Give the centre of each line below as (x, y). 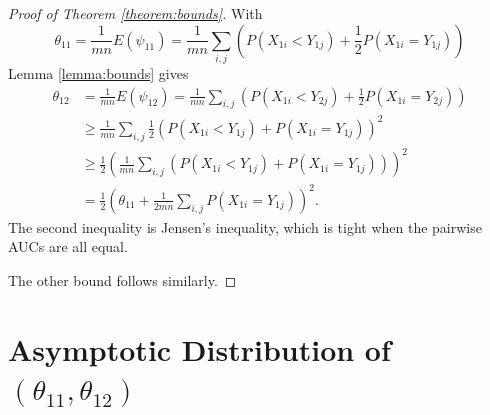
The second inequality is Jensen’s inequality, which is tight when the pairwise (245, 226)
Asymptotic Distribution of (199, 348)
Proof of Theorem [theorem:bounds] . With (135, 13)
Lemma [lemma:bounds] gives (98, 72)
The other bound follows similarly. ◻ (122, 279)
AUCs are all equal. (68, 246)
